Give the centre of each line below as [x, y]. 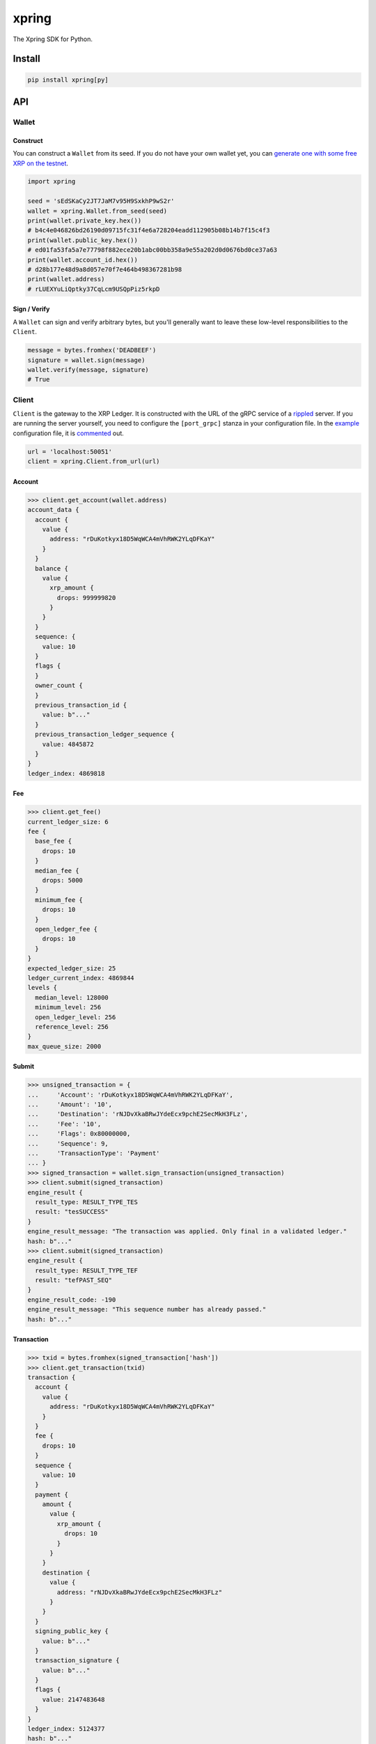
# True [39, 379]
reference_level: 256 [72, 1027]
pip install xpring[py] [68, 80]
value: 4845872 [68, 744]
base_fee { [54, 841]
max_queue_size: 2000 [64, 1046]
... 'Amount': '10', [70, 1105]
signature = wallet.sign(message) [86, 360]
